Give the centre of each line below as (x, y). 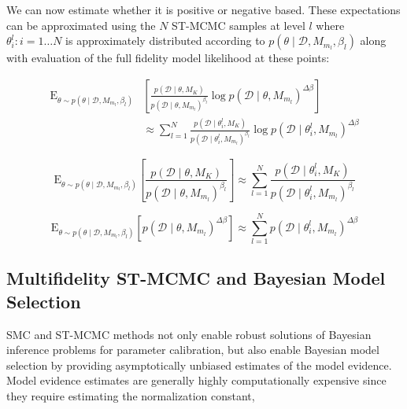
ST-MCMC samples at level (239, 25)
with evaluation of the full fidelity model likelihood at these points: (168, 58)
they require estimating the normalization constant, (131, 396)
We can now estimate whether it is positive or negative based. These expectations (203, 9)
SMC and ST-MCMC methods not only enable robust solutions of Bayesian (189, 334)
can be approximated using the (81, 25)
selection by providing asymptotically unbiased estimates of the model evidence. (199, 365)
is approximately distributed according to (165, 41)
